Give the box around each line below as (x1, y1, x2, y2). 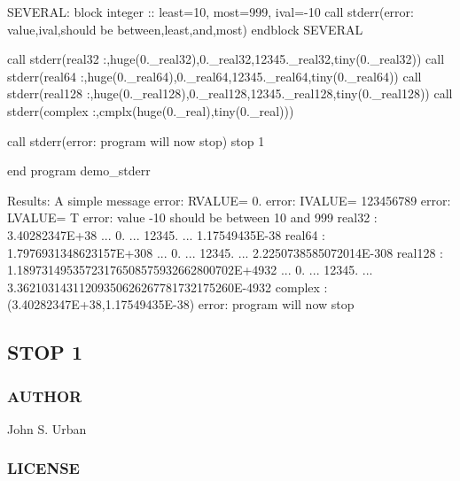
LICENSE (7, 457, 80, 479)
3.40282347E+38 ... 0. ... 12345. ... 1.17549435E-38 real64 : (7, 225, 326, 244)
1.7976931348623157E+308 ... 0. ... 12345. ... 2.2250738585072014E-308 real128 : (7, 243, 443, 261)
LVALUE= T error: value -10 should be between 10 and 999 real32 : (7, 208, 378, 227)
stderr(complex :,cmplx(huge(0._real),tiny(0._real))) (7, 101, 294, 120)
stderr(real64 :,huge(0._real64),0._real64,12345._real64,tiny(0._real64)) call (7, 66, 422, 85)
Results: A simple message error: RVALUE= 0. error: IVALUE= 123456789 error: (7, 190, 451, 209)
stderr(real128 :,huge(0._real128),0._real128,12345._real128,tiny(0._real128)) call (7, 84, 453, 103)
